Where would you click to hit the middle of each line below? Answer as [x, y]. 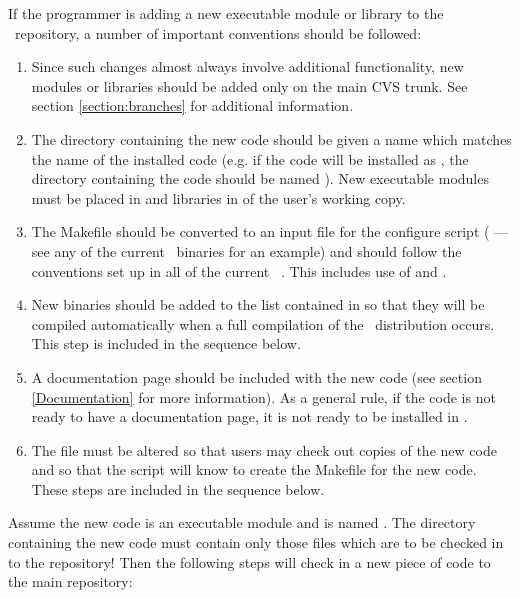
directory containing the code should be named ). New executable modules [260, 178]
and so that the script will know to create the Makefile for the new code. [254, 469]
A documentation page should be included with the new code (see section [256, 376]
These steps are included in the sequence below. [178, 488]
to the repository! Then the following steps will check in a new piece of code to [249, 561]
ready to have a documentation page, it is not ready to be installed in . [249, 416]
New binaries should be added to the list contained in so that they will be [258, 304]
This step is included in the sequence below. [166, 343]
